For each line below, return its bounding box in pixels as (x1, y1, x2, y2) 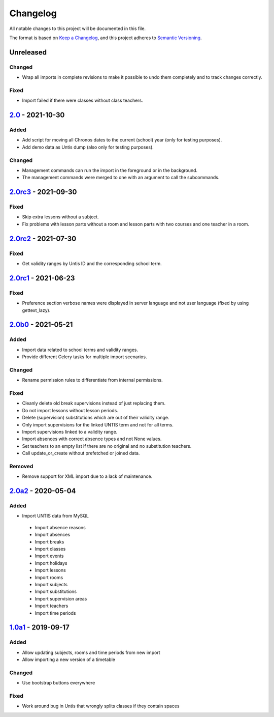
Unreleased (9, 48, 47, 56)
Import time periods (35, 610, 76, 616)
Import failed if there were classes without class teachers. (22, 97, 143, 104)
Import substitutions (35, 588, 77, 595)
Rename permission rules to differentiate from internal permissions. (22, 377, 163, 383)
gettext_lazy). (22, 307, 51, 313)
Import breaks (35, 538, 64, 544)
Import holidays (35, 560, 67, 566)
